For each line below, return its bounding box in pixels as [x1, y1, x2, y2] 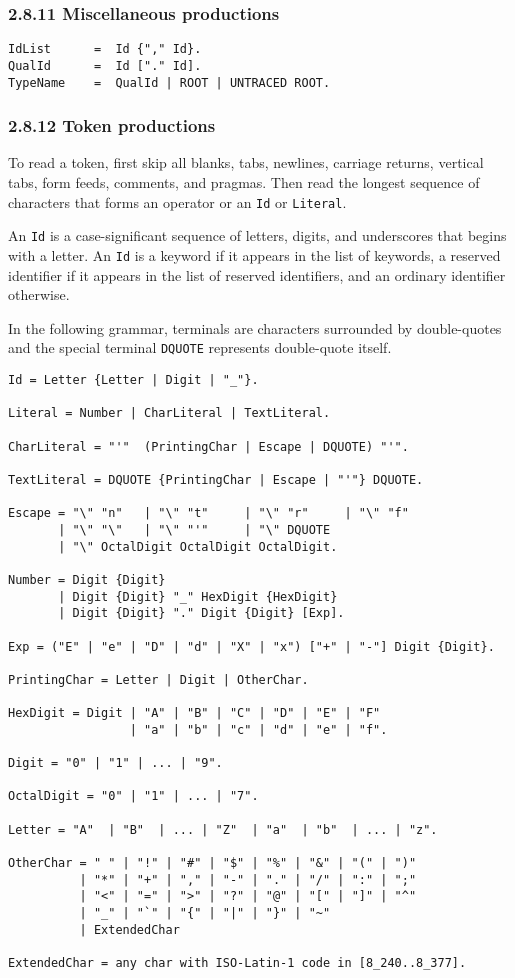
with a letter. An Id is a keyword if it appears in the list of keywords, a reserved [8, 244, 501, 265]
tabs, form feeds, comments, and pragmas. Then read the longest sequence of [8, 172, 480, 192]
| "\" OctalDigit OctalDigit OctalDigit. [58, 539, 338, 554]
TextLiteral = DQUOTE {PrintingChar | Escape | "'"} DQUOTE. [8, 472, 424, 487]
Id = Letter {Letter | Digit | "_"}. [8, 373, 259, 387]
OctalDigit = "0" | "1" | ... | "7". [8, 789, 259, 804]
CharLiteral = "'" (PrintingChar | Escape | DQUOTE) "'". [8, 439, 409, 454]
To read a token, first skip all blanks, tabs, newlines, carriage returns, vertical [8, 152, 484, 173]
